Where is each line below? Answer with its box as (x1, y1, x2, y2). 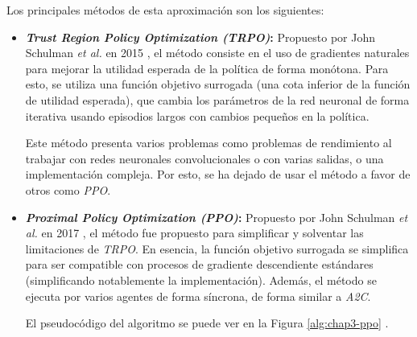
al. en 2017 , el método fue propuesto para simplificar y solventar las (25, 224, 364, 241)
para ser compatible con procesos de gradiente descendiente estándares (25, 256, 374, 273)
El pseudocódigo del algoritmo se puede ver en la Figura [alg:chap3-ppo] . (25, 314, 389, 331)
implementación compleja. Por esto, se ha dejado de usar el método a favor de (25, 166, 411, 183)
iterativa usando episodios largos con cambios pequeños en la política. (25, 107, 370, 124)
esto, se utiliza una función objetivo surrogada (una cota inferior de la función (25, 76, 411, 92)
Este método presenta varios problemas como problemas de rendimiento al (25, 134, 392, 151)
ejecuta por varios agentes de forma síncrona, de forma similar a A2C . (25, 287, 371, 304)
